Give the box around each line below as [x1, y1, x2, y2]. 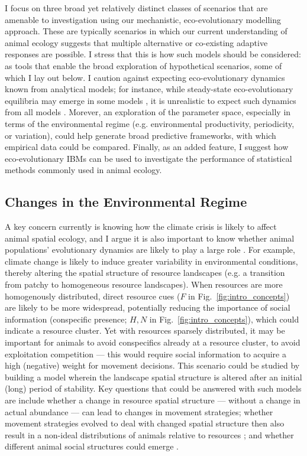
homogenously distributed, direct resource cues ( [5, 289, 180, 302]
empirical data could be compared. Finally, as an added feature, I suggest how [5, 141, 289, 153]
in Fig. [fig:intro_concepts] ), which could [149, 312, 299, 325]
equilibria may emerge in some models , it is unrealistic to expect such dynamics [5, 94, 296, 106]
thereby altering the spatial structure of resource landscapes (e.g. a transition [5, 266, 285, 279]
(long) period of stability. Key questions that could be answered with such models [5, 382, 302, 395]
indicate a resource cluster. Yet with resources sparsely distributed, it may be [5, 324, 285, 337]
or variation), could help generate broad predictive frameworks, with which [5, 129, 276, 141]
